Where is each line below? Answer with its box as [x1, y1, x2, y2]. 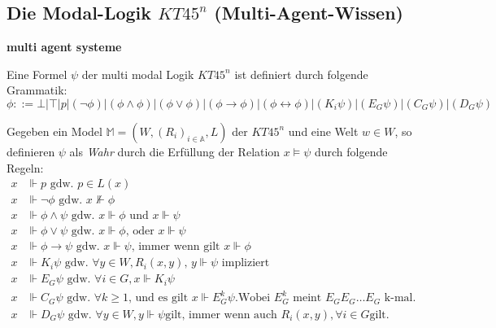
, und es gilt [128, 292, 189, 304]
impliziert [221, 257, 270, 269]
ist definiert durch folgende [234, 65, 368, 82]
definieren [7, 142, 55, 160]
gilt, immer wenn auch [165, 308, 277, 321]
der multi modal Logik [81, 65, 194, 82]
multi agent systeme [7, 38, 122, 55]
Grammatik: [7, 81, 67, 98]
